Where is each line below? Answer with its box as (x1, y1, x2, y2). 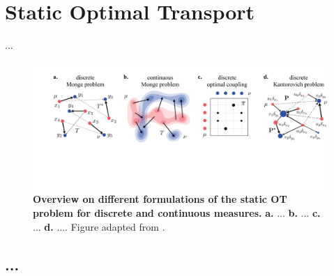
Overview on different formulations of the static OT (33, 192, 287, 206)
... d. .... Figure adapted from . (33, 219, 165, 233)
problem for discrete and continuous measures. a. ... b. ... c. (33, 205, 321, 220)
